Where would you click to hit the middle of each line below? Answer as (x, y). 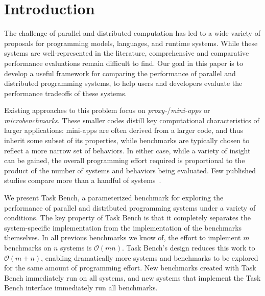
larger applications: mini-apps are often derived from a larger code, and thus (124, 130)
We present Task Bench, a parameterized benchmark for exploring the (114, 198)
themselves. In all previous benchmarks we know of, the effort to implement (123, 237)
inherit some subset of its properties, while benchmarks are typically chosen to (127, 140)
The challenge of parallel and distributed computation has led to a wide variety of (132, 33)
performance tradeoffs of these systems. (66, 93)
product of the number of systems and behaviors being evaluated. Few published (130, 170)
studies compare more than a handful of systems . (83, 180)
